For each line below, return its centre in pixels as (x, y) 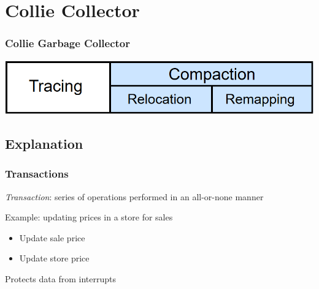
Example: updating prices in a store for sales (89, 217)
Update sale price (52, 237)
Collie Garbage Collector (68, 43)
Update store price (54, 258)
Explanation (44, 144)
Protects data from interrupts (60, 279)
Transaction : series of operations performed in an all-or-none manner (134, 196)
